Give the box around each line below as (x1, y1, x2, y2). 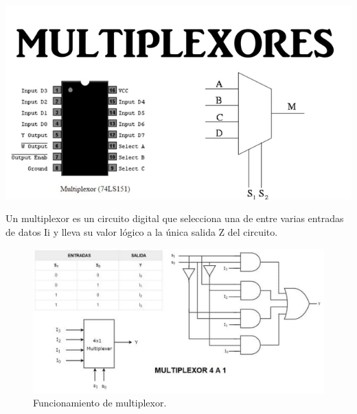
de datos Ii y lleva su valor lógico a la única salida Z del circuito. (5, 225, 278, 239)
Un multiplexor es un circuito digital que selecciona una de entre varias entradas (5, 211, 344, 226)
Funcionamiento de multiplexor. (33, 395, 167, 410)
